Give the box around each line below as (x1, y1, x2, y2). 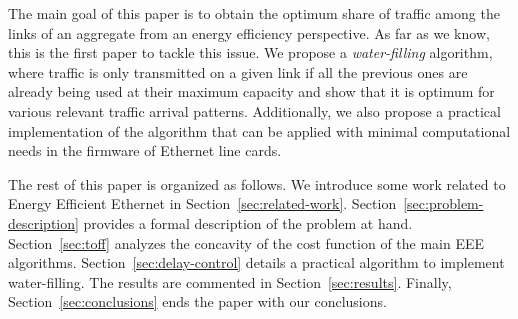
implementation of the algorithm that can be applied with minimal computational (8, 120, 511, 141)
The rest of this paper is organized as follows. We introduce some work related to (8, 173, 506, 194)
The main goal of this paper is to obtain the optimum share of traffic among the (8, 3, 500, 23)
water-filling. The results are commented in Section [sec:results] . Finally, (8, 271, 452, 292)
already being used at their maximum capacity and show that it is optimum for (8, 81, 495, 102)
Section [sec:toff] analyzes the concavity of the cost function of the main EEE (8, 232, 485, 253)
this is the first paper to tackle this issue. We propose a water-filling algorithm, (8, 42, 493, 63)
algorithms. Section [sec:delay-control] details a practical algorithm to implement (8, 252, 505, 273)
